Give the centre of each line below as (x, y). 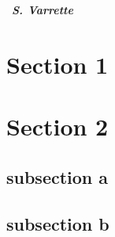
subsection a (57, 176)
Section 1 (57, 64)
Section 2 (57, 126)
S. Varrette (43, 10)
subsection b (58, 223)
